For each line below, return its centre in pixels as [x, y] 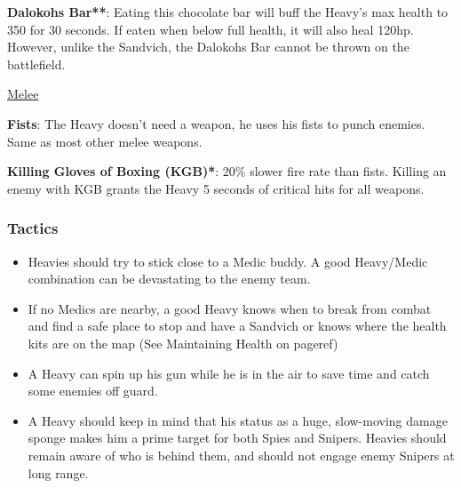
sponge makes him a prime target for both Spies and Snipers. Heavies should [237, 438]
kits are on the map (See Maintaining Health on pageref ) [183, 343]
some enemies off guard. [93, 391]
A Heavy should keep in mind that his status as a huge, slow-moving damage [238, 420]
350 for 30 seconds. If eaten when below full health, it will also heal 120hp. [211, 29]
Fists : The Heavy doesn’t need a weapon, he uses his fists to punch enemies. [216, 123]
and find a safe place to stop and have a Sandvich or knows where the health [237, 326]
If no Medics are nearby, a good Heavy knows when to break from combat [230, 308]
